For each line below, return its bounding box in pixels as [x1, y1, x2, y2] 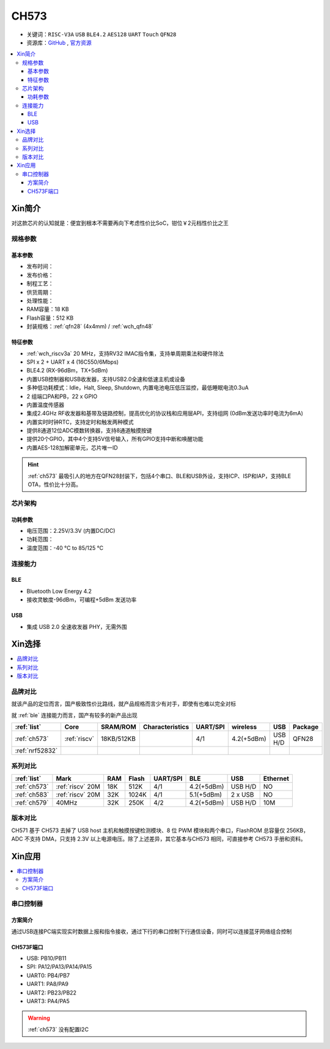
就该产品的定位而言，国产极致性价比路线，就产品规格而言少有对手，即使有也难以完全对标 [11, 700, 237, 707]
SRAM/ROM [101, 723, 137, 731]
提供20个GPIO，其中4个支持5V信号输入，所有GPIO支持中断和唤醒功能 [26, 435, 204, 443]
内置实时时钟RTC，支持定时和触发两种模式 [26, 418, 134, 426]
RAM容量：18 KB [26, 306, 70, 313]
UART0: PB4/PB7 [26, 971, 70, 979]
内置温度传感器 [26, 401, 64, 408]
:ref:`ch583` [15, 790, 50, 799]
